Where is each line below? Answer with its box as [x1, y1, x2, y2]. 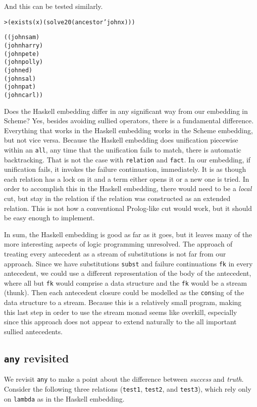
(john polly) [4, 58, 43, 66]
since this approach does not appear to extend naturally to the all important [4, 316, 237, 327]
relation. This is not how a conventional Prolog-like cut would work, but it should [4, 203, 252, 213]
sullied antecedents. [4, 326, 63, 336]
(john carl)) [4, 91, 43, 99]
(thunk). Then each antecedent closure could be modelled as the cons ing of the [4, 287, 244, 298]
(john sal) [4, 75, 36, 82]
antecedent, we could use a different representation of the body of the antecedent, [4, 268, 252, 278]
